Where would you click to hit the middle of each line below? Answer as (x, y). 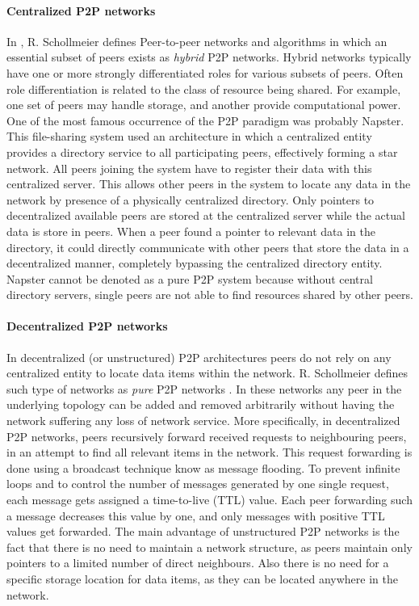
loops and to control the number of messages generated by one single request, (198, 484)
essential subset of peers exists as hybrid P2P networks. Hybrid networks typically (209, 57)
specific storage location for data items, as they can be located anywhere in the (202, 579)
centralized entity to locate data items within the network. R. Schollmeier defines (207, 373)
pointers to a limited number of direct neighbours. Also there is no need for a (198, 563)
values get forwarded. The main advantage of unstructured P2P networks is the (203, 531)
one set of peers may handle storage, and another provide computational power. (204, 105)
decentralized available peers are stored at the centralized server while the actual (206, 215)
